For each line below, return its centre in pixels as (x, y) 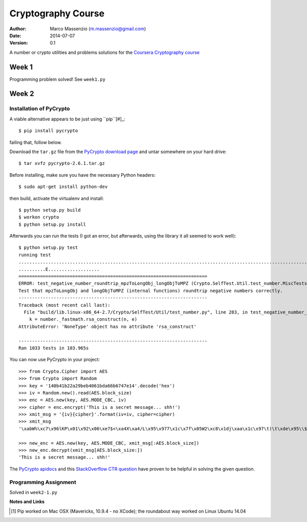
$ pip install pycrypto (48, 131)
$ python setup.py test (48, 248)
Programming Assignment (43, 482)
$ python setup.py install (52, 224)
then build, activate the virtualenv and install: (57, 198)
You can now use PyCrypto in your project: (54, 360)
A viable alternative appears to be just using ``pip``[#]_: (67, 119)
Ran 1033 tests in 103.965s (54, 348)
